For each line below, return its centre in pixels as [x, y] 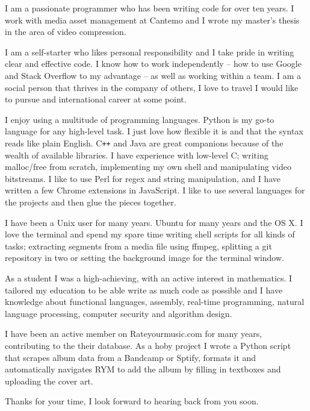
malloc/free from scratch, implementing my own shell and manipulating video [148, 167]
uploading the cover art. [49, 381]
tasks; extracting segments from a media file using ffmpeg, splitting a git [138, 246]
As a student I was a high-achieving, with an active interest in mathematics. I [149, 278]
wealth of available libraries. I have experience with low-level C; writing [137, 155]
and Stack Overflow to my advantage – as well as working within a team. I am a [153, 75]
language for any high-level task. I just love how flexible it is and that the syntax [154, 131]
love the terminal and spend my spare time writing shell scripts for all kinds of [150, 234]
